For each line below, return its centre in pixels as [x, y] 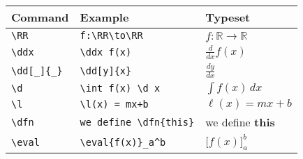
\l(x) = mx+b [114, 104]
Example [104, 17]
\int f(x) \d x [120, 89]
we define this [240, 122]
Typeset [228, 17]
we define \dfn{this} [137, 122]
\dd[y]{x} [106, 70]
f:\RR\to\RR [111, 35]
